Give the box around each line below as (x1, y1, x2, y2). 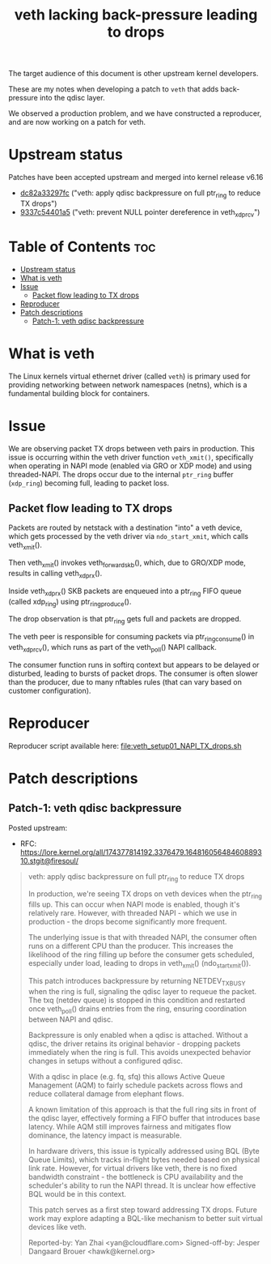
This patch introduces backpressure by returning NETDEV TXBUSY (28, 976, 246, 988)
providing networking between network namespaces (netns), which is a (8, 379, 248, 390)
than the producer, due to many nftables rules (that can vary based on (8, 677, 243, 686)
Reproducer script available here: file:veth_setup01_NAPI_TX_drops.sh (8, 741, 242, 750)
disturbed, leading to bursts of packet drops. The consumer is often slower (8, 668, 258, 678)
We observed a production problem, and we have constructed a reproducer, (8, 109, 262, 118)
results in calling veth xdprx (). (8, 568, 103, 580)
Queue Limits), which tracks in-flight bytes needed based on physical (28, 1155, 260, 1164)
